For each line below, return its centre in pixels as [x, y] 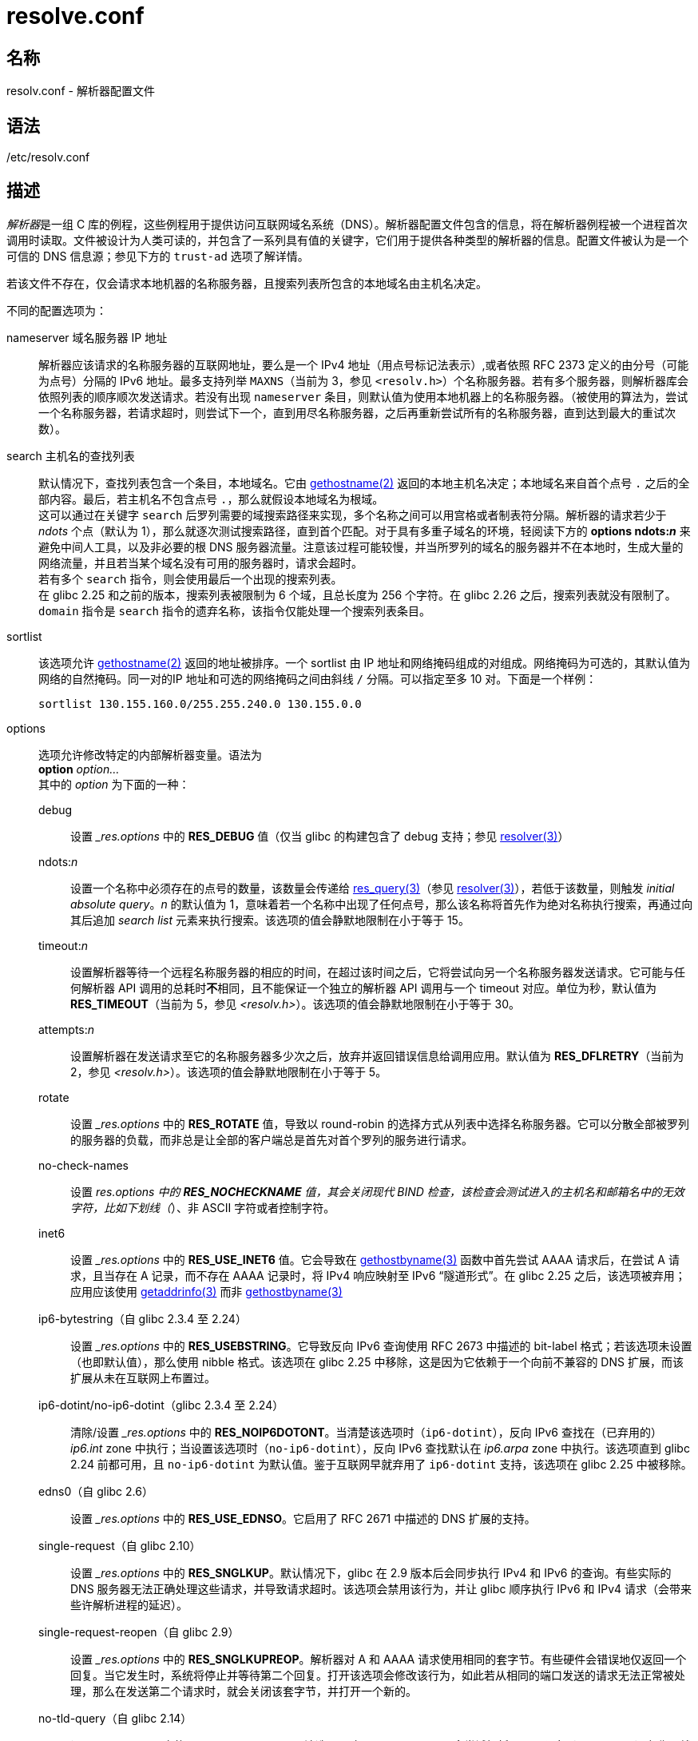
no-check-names [83, 1165]
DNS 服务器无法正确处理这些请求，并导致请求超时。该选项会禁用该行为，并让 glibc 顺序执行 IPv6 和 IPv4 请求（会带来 [381, 1588]
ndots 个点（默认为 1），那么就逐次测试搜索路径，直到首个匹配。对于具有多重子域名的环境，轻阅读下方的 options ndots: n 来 [365, 531]
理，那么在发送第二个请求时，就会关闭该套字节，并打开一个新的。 [244, 1691]
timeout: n [63, 945]
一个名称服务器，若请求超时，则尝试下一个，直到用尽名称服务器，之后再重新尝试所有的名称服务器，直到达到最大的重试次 [357, 412]
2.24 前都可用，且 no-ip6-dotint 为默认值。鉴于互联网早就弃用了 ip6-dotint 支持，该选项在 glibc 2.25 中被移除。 [381, 1464]
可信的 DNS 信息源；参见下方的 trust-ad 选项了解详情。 [158, 256]
